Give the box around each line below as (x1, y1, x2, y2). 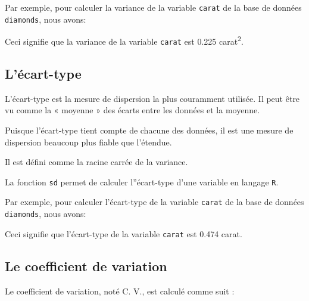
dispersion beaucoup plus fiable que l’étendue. (5, 135, 172, 148)
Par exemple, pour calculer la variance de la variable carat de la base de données (5, 1, 302, 13)
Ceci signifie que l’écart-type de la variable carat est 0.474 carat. (5, 227, 242, 240)
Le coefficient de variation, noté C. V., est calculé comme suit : (5, 284, 235, 297)
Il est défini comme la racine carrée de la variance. (5, 156, 188, 168)
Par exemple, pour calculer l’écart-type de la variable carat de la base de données (5, 196, 304, 208)
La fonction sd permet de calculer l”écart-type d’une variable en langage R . (5, 175, 279, 188)
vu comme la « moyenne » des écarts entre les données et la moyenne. (5, 104, 260, 116)
